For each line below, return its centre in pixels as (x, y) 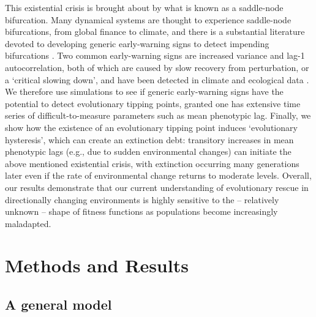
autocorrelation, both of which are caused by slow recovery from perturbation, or (157, 67)
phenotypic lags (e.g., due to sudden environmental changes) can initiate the (148, 151)
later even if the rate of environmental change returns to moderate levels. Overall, (158, 175)
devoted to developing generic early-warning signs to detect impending (137, 43)
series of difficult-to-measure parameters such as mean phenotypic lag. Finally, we (158, 115)
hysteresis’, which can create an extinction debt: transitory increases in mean (149, 139)
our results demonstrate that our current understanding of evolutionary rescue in (157, 187)
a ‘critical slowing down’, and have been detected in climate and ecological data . (157, 79)
